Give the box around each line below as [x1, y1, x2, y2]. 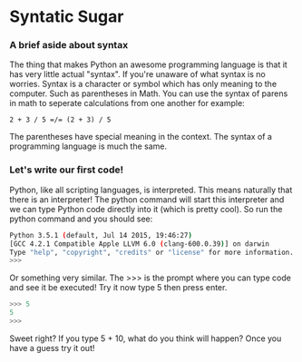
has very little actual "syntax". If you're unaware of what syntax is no [9, 69, 266, 80]
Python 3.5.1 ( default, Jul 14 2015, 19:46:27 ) [9, 230, 193, 240]
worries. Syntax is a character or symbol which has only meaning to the [9, 79, 278, 90]
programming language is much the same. [9, 141, 168, 152]
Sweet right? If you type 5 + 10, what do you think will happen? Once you [9, 333, 282, 344]
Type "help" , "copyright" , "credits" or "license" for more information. [9, 248, 295, 257]
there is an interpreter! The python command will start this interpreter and [9, 193, 285, 205]
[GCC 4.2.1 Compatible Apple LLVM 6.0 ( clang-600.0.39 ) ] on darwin [9, 239, 270, 249]
